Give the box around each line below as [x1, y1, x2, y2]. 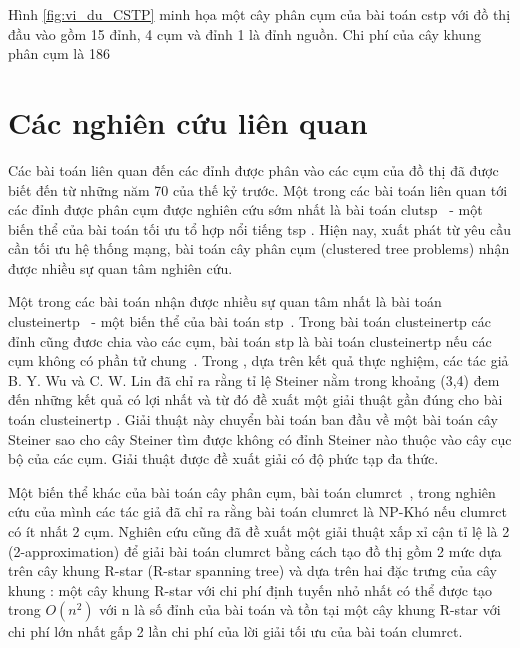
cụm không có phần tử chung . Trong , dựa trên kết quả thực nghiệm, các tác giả [8, 350, 509, 371]
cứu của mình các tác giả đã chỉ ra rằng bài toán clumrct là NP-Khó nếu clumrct [8, 501, 507, 522]
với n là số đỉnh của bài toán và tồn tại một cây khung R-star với [99, 599, 501, 620]
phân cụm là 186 [8, 43, 110, 64]
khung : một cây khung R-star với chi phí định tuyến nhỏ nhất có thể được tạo [8, 579, 493, 600]
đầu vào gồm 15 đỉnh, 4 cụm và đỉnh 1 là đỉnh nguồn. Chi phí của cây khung [8, 23, 481, 44]
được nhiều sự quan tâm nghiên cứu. [8, 257, 233, 278]
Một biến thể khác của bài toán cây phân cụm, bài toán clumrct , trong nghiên [8, 481, 496, 502]
